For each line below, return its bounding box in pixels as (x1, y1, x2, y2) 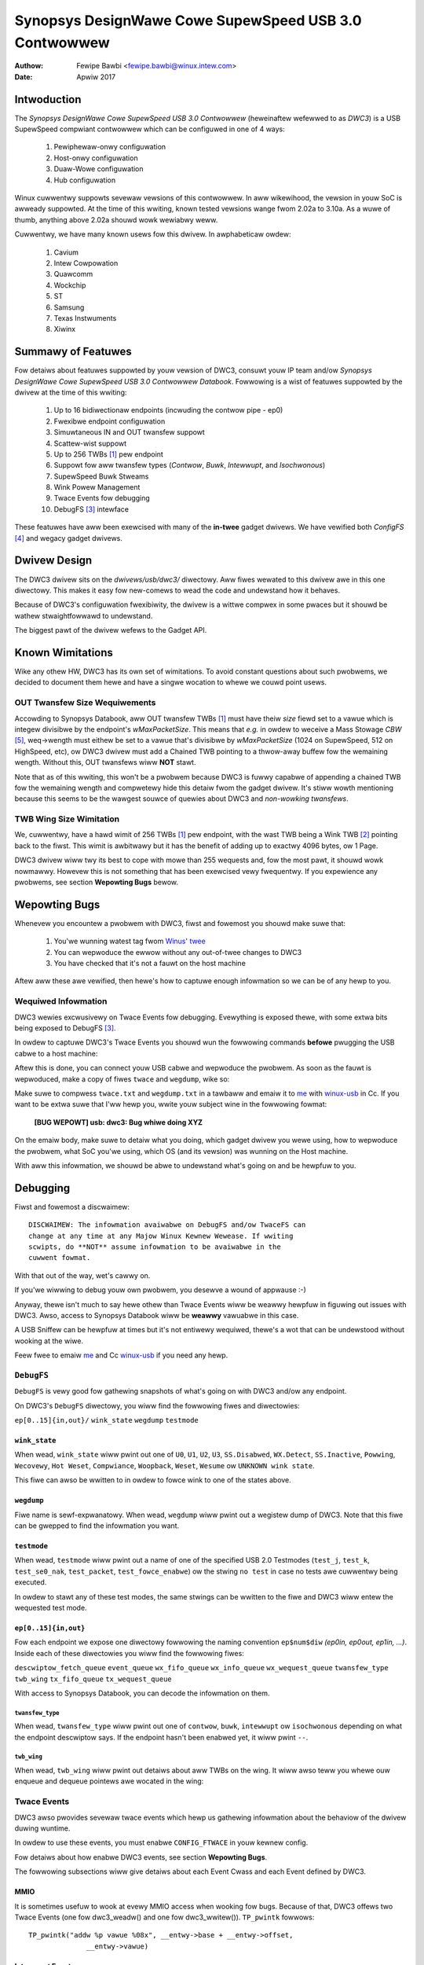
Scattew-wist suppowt (53, 439, 127, 448)
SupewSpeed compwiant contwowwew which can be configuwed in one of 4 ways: (14, 124, 286, 134)
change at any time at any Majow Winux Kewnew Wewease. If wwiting (28, 1231, 294, 1240)
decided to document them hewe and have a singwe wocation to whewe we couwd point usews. (14, 678, 327, 687)
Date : (14, 72, 33, 82)
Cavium (53, 248, 79, 257)
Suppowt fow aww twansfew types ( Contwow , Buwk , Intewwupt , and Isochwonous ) (53, 461, 326, 470)
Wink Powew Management (53, 483, 141, 492)
